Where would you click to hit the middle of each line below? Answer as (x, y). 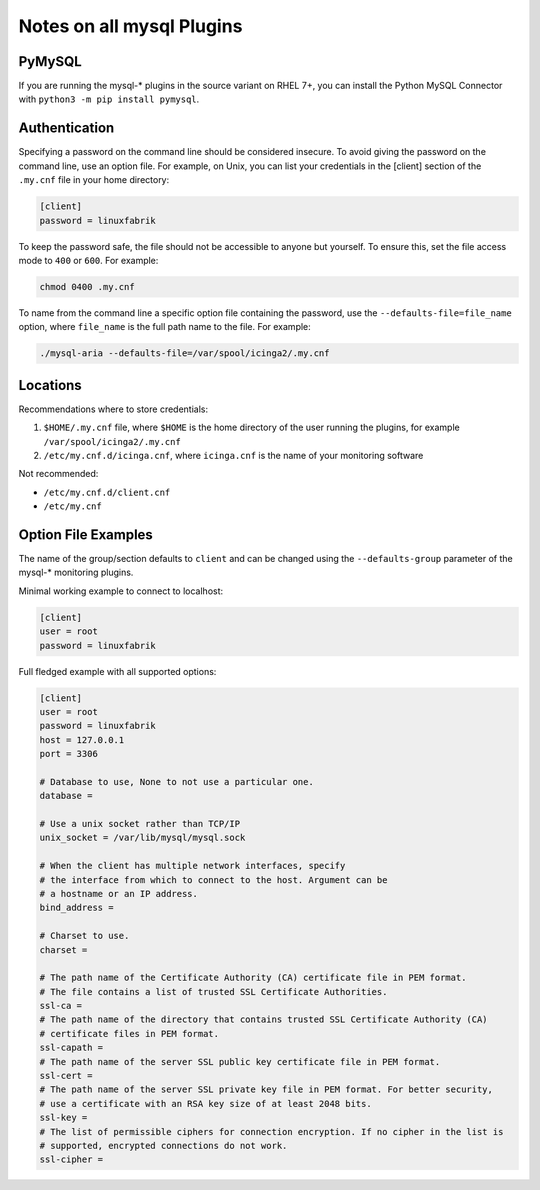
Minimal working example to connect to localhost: (121, 591)
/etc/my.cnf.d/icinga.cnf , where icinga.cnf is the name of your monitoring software (233, 455)
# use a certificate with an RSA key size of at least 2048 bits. (205, 1103)
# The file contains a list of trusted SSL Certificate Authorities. (213, 991)
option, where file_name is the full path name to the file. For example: (165, 327)
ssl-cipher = (71, 1159)
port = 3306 (69, 754)
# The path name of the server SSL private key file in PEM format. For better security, (266, 1089)
